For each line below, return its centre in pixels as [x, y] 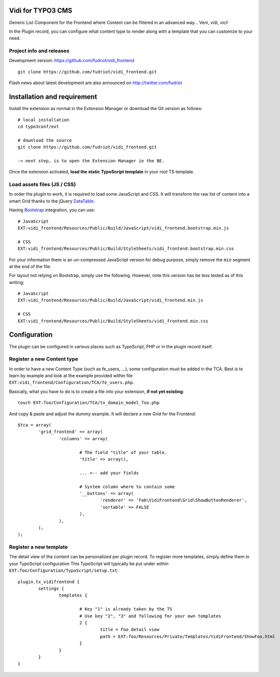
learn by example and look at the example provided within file [71, 376]
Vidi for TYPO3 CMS [41, 11]
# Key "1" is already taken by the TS [126, 609]
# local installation [43, 120]
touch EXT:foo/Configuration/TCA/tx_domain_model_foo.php [89, 403]
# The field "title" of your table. [123, 452]
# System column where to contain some [127, 486]
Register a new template [38, 547]
